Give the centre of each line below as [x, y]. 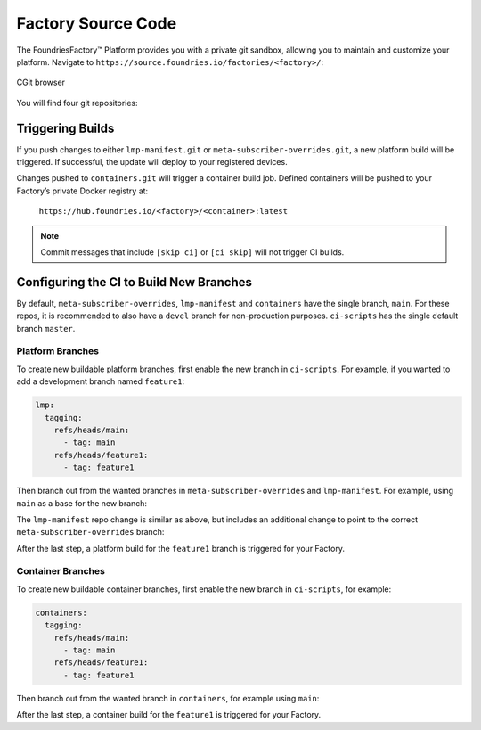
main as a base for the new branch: [82, 503]
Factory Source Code [97, 23]
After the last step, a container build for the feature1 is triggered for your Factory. [169, 715]
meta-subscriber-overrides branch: [90, 532]
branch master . [46, 328]
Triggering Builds [65, 128]
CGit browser [41, 82]
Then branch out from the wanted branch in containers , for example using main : [168, 698]
